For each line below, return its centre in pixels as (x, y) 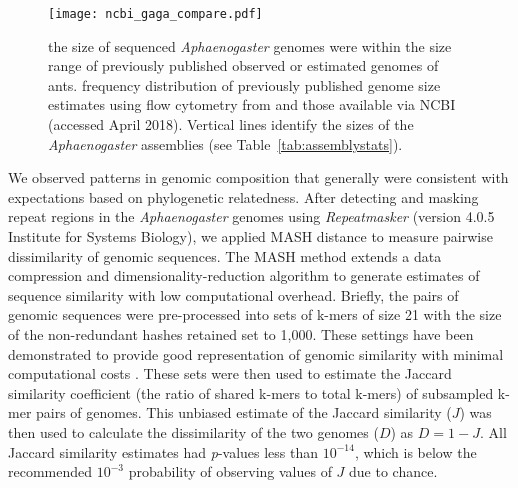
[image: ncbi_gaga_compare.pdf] (155, 14)
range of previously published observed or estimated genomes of (243, 65)
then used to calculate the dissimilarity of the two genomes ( (193, 431)
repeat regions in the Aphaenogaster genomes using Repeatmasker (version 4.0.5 (251, 216)
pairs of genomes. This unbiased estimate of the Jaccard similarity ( (244, 412)
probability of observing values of (230, 471)
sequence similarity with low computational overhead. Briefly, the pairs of (233, 294)
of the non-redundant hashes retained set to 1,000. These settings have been (241, 333)
